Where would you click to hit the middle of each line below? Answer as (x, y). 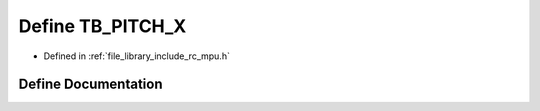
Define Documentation (90, 84)
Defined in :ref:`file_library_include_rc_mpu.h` (136, 56)
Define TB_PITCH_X (102, 26)
